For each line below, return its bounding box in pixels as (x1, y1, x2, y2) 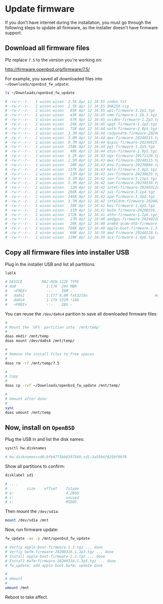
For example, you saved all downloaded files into (5, 75, 103, 81)
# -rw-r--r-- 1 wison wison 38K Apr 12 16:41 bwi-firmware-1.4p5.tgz (5, 203, 155, 208)
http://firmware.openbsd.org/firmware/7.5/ (5, 66, 90, 72)
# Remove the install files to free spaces (5, 351, 95, 356)
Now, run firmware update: (5, 527, 59, 532)
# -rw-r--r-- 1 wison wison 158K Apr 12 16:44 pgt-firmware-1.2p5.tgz (5, 145, 155, 149)
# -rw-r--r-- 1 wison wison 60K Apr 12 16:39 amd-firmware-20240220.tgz (5, 230, 162, 235)
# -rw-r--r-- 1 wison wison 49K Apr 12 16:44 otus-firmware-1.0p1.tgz (5, 149, 158, 154)
